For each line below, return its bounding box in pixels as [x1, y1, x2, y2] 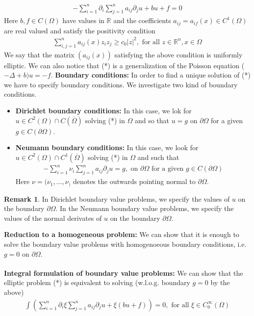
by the [210, 277, 230, 288]
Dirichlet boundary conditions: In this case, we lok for [15, 105, 192, 116]
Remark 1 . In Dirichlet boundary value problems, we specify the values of [4, 193, 230, 204]
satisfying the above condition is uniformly [114, 49, 243, 59]
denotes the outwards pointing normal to [73, 176, 196, 186]
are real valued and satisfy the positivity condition [4, 25, 155, 35]
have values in [62, 15, 104, 26]
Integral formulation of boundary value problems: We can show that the [4, 267, 243, 278]
